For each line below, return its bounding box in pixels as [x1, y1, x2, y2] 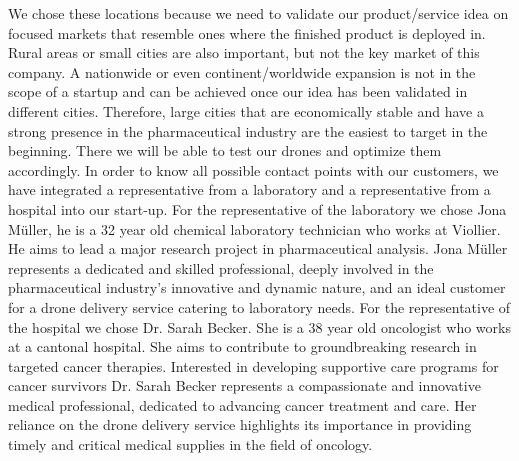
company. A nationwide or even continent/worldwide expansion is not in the [8, 61, 476, 82]
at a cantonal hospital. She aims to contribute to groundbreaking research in [8, 336, 477, 357]
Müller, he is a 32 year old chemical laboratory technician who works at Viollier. [8, 218, 501, 239]
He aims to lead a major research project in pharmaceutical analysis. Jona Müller [8, 238, 508, 259]
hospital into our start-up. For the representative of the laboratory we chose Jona [8, 198, 507, 219]
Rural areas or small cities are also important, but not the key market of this [8, 42, 480, 63]
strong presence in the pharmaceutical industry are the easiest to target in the [8, 120, 488, 141]
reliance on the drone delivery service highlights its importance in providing [8, 414, 472, 435]
